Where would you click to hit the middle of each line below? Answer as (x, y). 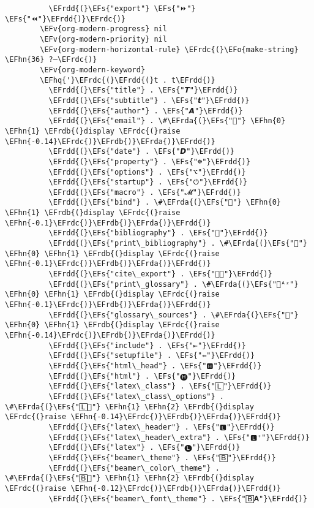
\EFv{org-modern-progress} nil (103, 29)
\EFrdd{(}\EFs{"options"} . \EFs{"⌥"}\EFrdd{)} (147, 172)
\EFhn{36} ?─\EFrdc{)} (51, 60)
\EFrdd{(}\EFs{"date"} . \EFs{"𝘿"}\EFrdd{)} (141, 152)
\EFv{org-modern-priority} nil (103, 39)
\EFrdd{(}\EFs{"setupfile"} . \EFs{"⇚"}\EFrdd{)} (152, 356)
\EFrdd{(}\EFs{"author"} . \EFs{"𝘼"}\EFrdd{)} (146, 111)
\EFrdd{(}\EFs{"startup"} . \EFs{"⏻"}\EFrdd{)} (148, 182)
